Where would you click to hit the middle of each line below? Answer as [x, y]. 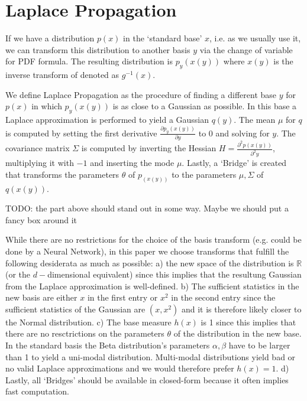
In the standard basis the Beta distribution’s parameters [108, 345]
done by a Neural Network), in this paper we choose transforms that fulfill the [147, 251]
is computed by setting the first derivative [81, 133]
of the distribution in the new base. [237, 333]
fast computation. [37, 391]
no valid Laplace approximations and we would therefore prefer [120, 368]
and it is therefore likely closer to [241, 309]
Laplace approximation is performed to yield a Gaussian [107, 120]
